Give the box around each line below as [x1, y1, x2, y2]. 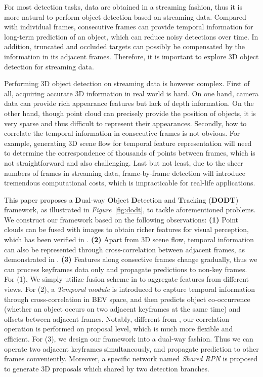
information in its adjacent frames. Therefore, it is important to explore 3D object [4, 51, 259, 61]
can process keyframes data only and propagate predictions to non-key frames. [4, 263, 247, 274]
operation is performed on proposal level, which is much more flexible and [4, 323, 233, 334]
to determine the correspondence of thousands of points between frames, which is [4, 147, 255, 158]
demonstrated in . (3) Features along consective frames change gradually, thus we [4, 254, 257, 265]
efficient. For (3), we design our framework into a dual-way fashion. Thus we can [4, 333, 253, 344]
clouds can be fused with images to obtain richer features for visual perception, [4, 224, 249, 235]
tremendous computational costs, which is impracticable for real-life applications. [4, 177, 255, 188]
